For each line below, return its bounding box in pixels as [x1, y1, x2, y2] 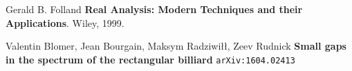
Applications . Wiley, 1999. [6, 15, 124, 30]
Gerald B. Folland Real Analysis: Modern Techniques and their [6, 2, 303, 16]
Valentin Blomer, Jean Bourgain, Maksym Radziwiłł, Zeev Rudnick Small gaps [6, 39, 346, 53]
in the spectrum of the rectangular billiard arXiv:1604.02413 [6, 52, 295, 66]
